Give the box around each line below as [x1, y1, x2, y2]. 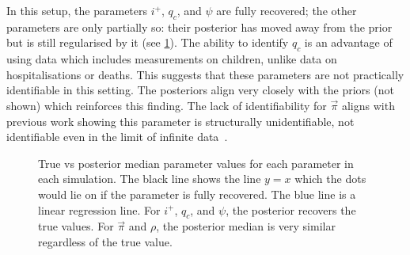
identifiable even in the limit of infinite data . [6, 128, 228, 145]
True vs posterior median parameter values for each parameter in [38, 154, 354, 171]
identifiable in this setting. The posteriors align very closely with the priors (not [6, 82, 394, 98]
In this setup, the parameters [6, 2, 148, 18]
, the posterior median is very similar [156, 218, 336, 234]
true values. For [38, 218, 114, 234]
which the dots [294, 170, 366, 187]
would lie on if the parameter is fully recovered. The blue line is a [38, 185, 356, 202]
